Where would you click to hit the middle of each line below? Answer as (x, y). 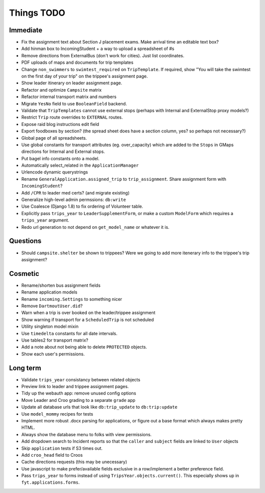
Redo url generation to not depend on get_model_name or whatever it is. (95, 227)
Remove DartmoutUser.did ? (52, 306)
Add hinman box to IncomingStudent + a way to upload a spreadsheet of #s (98, 49)
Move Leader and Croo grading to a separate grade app (79, 400)
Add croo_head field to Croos (52, 455)
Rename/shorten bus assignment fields (61, 285)
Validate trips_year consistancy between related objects (81, 379)
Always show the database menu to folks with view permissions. (87, 434)
